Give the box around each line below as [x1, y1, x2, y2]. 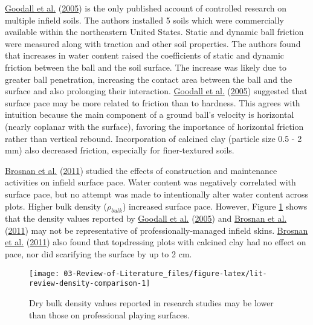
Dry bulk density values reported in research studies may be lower [29, 296, 274, 309]
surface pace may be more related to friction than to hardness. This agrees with [5, 96, 300, 109]
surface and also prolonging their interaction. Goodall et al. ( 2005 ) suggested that [5, 85, 308, 97]
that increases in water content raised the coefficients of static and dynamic [5, 49, 285, 62]
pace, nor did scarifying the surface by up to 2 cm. [5, 248, 192, 260]
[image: [29, 269, 60, 278]
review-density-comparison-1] [29, 279, 150, 288]
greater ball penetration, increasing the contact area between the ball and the [5, 72, 292, 85]
